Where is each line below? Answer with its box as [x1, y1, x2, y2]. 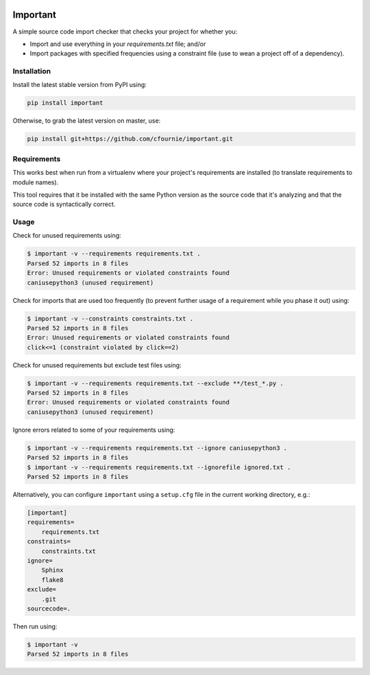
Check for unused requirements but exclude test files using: [12, 360, 182, 369]
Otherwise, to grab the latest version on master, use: [12, 116, 161, 125]
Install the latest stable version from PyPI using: [12, 81, 147, 89]
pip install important [27, 99, 103, 107]
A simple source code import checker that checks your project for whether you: [12, 27, 238, 36]
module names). [12, 178, 59, 186]
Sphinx [41, 566, 64, 574]
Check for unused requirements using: [12, 232, 121, 240]
